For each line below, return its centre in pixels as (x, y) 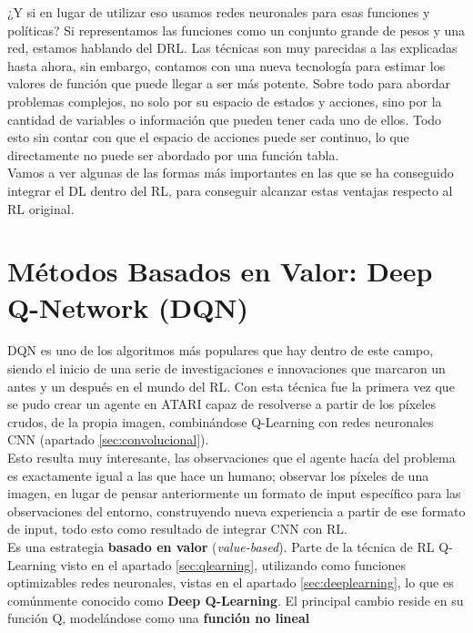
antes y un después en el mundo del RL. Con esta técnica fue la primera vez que (231, 386)
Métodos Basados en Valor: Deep (220, 271)
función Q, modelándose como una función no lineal (159, 618)
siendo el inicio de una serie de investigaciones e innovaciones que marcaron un (226, 368)
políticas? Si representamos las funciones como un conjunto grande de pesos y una (236, 30)
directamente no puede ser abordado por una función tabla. (173, 154)
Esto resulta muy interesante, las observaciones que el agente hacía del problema (231, 457)
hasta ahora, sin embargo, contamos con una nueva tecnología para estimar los (226, 65)
